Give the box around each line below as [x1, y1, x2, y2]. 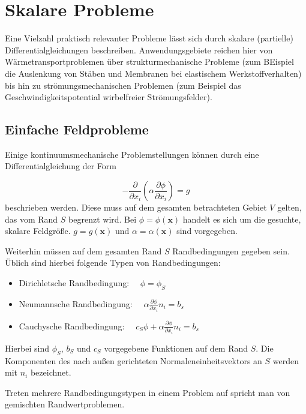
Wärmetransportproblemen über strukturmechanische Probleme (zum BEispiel [5, 55, 294, 68]
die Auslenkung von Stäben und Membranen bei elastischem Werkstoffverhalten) [5, 67, 302, 79]
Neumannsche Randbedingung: [19, 297, 133, 310]
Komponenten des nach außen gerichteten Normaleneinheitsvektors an [5, 354, 262, 367]
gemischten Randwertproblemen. [5, 398, 125, 410]
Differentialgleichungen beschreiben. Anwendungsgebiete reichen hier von [5, 43, 273, 56]
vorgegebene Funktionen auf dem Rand [104, 341, 248, 354]
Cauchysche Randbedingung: [19, 319, 125, 332]
